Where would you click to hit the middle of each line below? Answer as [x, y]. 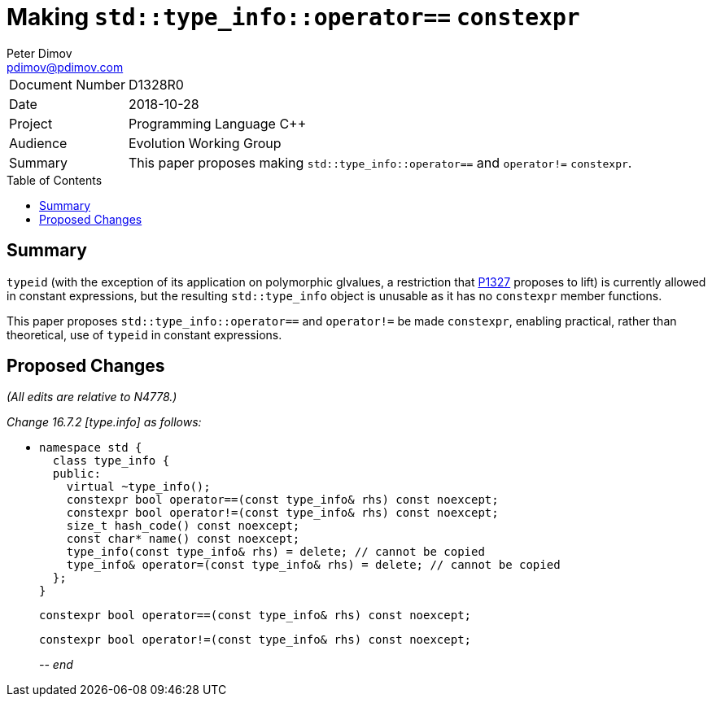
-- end [56, 665]
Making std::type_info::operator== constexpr [293, 17]
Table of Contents [55, 180]
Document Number [67, 84]
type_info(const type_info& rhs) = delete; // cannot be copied [275, 552]
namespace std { [91, 448]
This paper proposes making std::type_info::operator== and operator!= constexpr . [380, 162]
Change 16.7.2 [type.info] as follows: [104, 422]
